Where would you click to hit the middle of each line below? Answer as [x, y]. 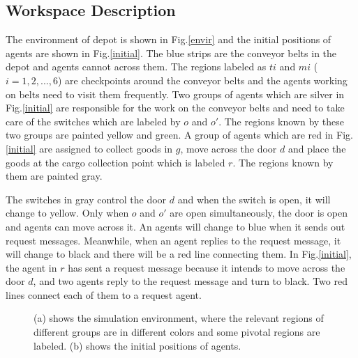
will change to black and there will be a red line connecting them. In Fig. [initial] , [179, 254]
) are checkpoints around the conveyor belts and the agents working [202, 80]
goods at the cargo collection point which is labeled [115, 162]
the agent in [31, 267]
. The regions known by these [282, 121]
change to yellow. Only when [67, 213]
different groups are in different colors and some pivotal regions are [177, 332]
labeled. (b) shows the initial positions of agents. [137, 345]
